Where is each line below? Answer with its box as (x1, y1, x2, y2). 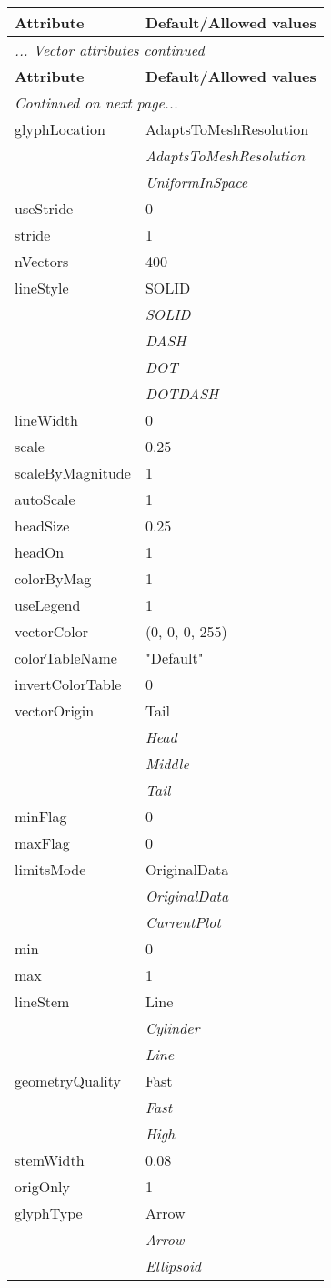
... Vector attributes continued (15, 39, 205, 60)
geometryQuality (15, 1070, 121, 1091)
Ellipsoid (145, 1255, 202, 1276)
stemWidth (15, 1149, 85, 1170)
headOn (15, 541, 65, 562)
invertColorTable (15, 674, 122, 695)
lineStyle (15, 277, 69, 298)
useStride (15, 198, 74, 219)
